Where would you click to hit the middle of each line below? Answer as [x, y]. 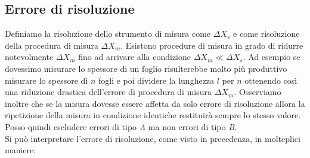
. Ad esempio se [272, 57]
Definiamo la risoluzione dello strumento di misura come [108, 34]
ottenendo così [271, 80]
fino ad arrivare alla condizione [135, 57]
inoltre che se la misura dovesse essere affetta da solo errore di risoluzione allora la [155, 103]
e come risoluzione [266, 34]
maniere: [21, 150]
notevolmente [29, 57]
